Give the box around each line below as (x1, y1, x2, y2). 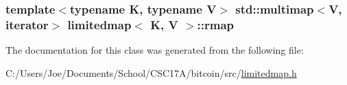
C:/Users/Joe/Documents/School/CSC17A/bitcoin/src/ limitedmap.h (5, 65, 297, 80)
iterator (5, 16, 49, 33)
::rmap (197, 16, 235, 33)
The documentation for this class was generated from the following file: (5, 43, 304, 57)
